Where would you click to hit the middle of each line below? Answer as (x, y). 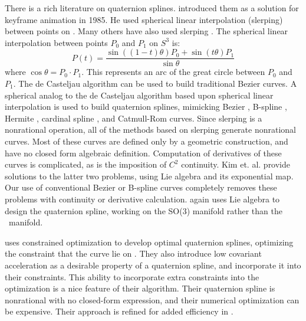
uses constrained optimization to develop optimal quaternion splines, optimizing (149, 242)
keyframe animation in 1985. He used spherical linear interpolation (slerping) (144, 19)
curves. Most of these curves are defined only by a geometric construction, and (147, 141)
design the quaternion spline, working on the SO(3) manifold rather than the (144, 210)
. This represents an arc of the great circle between (173, 72)
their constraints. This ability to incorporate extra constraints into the (132, 276)
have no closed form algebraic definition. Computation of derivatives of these (143, 153)
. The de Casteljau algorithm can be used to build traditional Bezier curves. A (155, 83)
